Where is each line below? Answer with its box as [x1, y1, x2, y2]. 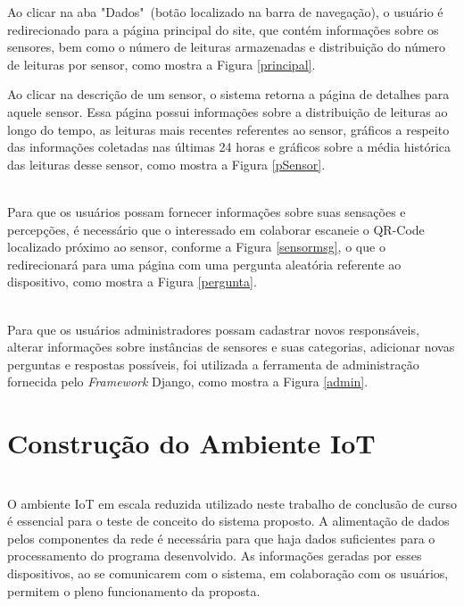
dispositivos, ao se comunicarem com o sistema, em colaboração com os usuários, [7, 563, 449, 582]
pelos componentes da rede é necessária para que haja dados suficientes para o [7, 528, 435, 547]
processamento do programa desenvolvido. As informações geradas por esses [7, 546, 422, 565]
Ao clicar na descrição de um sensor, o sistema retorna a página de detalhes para [7, 85, 450, 104]
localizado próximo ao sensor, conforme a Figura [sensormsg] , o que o [7, 237, 385, 256]
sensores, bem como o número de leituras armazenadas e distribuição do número [7, 37, 446, 56]
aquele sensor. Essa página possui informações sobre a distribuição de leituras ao [7, 102, 448, 120]
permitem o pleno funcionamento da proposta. [7, 581, 261, 600]
